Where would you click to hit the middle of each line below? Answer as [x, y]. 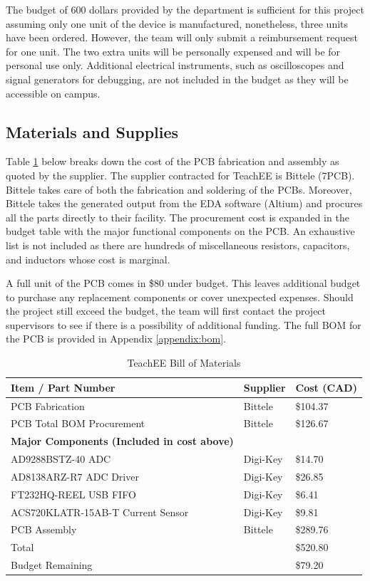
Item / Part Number [63, 387]
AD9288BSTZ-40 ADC [61, 459]
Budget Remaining [52, 565]
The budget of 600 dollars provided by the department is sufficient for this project [185, 9]
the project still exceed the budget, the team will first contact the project [166, 311]
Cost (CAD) [326, 387]
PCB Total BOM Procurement [78, 423]
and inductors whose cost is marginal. [88, 259]
